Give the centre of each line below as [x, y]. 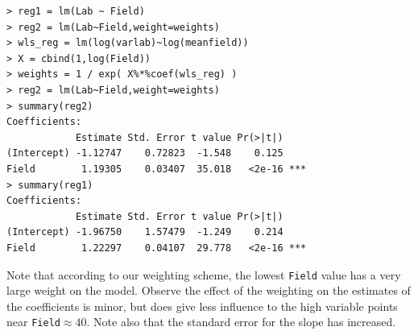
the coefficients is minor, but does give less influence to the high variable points [202, 306]
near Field [33, 322]
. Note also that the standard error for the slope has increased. [241, 322]
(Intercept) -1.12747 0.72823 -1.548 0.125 [145, 153]
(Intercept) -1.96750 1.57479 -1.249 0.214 [145, 232]
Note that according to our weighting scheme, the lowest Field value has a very [204, 274]
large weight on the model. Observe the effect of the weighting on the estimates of [209, 290]
